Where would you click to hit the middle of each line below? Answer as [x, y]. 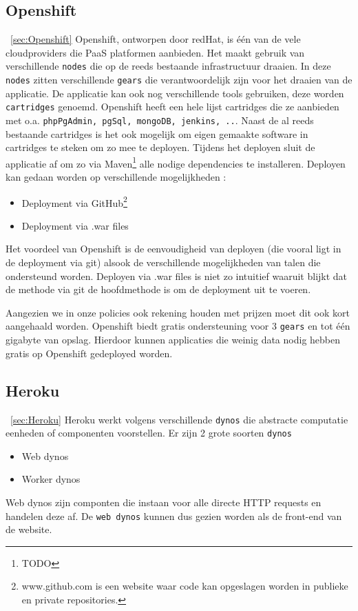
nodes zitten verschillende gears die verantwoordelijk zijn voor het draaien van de [179, 80]
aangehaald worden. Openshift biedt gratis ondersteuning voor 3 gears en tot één [178, 326]
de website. [29, 529]
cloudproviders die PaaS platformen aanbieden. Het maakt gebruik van [155, 52]
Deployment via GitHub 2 [74, 201]
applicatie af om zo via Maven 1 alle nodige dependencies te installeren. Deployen [176, 162]
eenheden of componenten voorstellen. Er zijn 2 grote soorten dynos [149, 433]
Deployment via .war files [75, 225]
